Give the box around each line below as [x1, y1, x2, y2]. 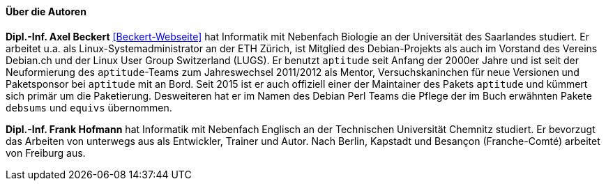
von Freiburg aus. [6, 146, 86, 159]
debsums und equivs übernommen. [6, 101, 172, 114]
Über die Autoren [6, 6, 86, 17]
